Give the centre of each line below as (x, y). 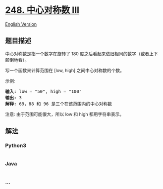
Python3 (16, 146)
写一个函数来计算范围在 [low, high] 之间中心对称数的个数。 (65, 70)
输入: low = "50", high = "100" (44, 91)
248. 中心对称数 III (42, 10)
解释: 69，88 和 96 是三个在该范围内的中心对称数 (59, 104)
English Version (21, 24)
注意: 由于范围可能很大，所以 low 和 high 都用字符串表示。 (65, 114)
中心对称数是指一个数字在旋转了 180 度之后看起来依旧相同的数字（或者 (77, 54)
